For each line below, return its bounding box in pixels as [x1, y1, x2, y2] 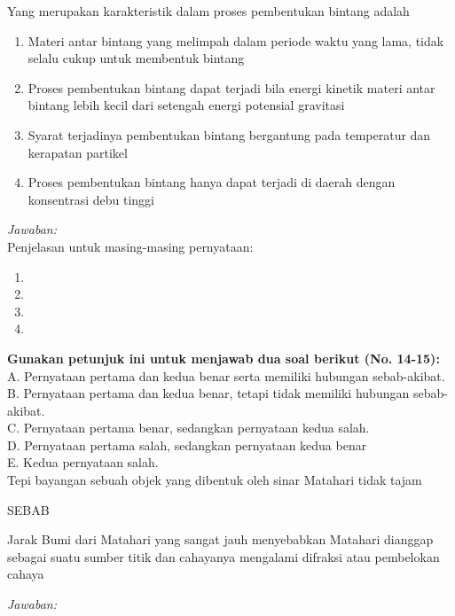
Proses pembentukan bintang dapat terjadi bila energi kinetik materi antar [27, 78, 435, 97]
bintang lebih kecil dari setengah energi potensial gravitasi [27, 96, 345, 114]
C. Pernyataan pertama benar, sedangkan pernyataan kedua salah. [7, 418, 370, 437]
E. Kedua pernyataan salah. [7, 453, 159, 472]
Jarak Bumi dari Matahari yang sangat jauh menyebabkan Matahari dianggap [7, 530, 434, 549]
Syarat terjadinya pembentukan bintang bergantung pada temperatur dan [27, 125, 431, 144]
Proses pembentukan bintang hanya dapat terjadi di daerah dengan [27, 173, 396, 191]
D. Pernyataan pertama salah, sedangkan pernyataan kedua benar [7, 435, 367, 454]
